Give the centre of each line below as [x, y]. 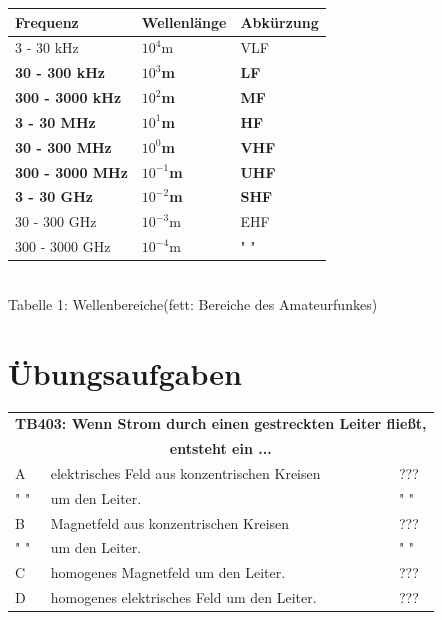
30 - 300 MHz [63, 146]
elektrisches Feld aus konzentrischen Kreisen [185, 472]
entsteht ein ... [220, 448]
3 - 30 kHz [47, 47]
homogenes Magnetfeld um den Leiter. [168, 572]
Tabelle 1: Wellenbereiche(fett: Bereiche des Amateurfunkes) [193, 303]
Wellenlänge [184, 21]
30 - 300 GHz [56, 221]
